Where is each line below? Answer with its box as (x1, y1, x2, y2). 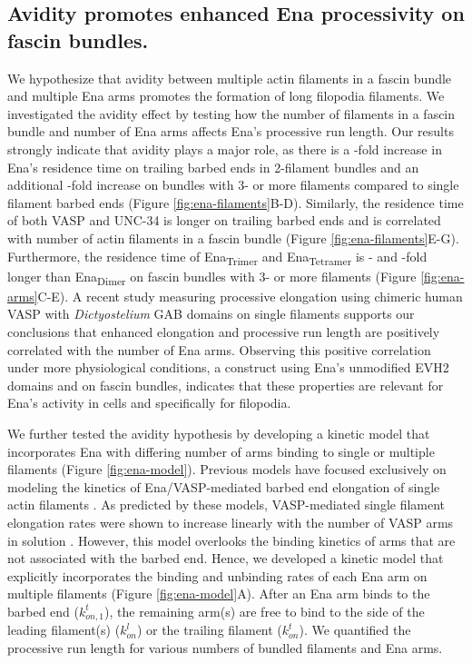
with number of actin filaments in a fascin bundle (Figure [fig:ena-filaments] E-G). (7, 228, 459, 247)
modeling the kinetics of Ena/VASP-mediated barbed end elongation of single (7, 477, 440, 496)
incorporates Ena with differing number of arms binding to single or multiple (7, 441, 435, 460)
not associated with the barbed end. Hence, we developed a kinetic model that (7, 549, 444, 568)
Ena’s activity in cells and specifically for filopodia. (7, 393, 291, 412)
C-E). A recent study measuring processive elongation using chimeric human (37, 286, 463, 305)
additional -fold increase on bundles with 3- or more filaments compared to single (7, 175, 459, 194)
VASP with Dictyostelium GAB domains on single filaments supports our (7, 304, 415, 323)
